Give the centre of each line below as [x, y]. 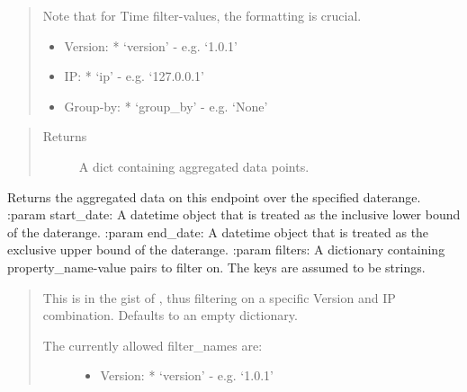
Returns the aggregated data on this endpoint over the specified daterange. [214, 196]
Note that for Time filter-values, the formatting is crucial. [202, 15]
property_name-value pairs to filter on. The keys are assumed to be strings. [216, 267]
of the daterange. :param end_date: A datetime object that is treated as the [218, 232]
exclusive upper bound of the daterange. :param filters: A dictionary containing [226, 249]
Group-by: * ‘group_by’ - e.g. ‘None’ [166, 106]
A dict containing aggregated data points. [194, 166]
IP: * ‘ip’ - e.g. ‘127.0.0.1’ [134, 76]
